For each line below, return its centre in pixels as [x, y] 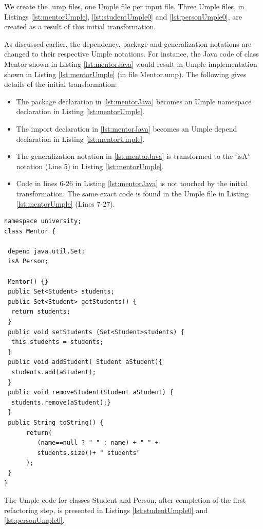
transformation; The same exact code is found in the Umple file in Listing [132, 193]
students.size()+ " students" [89, 453]
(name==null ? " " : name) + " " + [98, 443]
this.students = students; [58, 342]
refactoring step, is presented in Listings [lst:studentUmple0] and [106, 510]
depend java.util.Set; [46, 251]
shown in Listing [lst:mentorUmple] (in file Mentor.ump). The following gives [125, 74]
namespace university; [43, 221]
